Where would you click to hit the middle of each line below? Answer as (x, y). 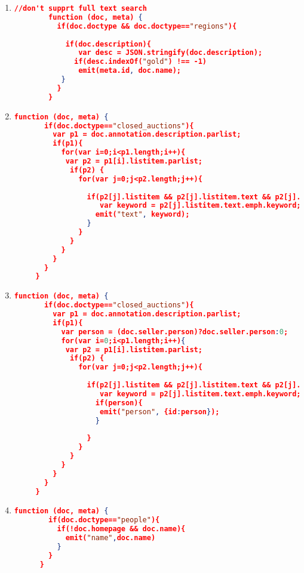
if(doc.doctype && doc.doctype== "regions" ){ (147, 26)
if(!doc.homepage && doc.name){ (121, 529)
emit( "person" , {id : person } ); (159, 412)
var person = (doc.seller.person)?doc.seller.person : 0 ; (175, 332)
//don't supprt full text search (80, 8)
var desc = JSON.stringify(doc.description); (171, 53)
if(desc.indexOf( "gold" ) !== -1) (141, 62)
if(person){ (119, 403)
